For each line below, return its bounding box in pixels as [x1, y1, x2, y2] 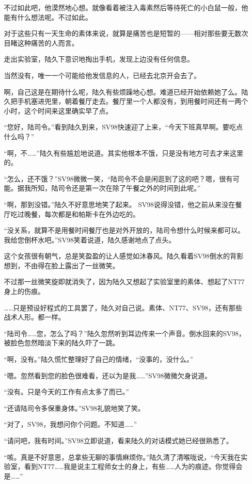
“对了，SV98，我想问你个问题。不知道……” [4, 419, 137, 429]
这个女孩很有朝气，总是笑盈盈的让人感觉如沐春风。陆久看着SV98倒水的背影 [4, 251, 244, 261]
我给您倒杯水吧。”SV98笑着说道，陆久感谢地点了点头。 [4, 234, 175, 244]
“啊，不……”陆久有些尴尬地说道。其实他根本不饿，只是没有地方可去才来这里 [4, 147, 243, 158]
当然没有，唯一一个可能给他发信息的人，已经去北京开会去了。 [4, 70, 201, 80]
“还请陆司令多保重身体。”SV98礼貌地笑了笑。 [4, 403, 145, 413]
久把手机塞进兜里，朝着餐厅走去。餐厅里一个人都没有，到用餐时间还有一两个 [4, 96, 248, 106]
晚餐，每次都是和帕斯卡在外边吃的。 [24, 209, 140, 219]
